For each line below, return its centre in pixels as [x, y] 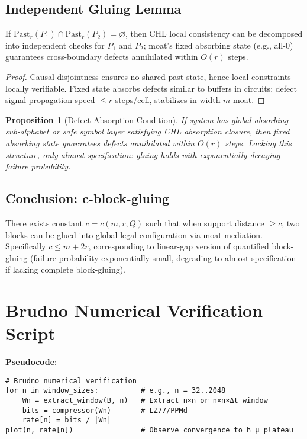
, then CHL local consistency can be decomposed [214, 33]
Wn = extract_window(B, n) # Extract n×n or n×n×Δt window [145, 401]
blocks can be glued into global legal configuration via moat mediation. [134, 234]
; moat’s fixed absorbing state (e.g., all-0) [218, 45]
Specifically [26, 246]
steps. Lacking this [258, 142]
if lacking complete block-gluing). [66, 269]
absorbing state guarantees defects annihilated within [100, 142]
